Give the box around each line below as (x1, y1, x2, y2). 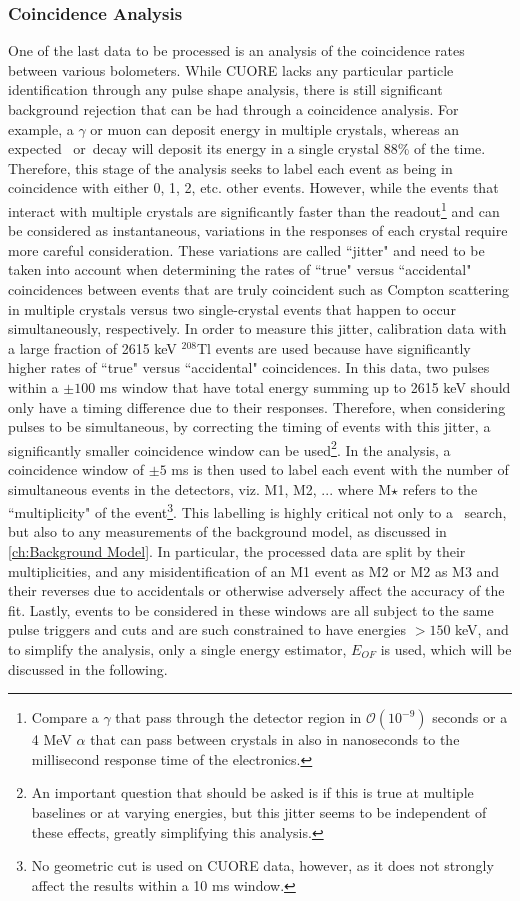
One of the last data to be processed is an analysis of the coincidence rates (8, 40, 465, 61)
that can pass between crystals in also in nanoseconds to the (90, 729, 460, 750)
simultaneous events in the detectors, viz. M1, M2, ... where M (8, 478, 392, 499)
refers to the (402, 478, 478, 499)
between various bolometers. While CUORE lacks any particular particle (8, 59, 454, 80)
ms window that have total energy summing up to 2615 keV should (99, 376, 511, 397)
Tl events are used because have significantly (197, 337, 471, 358)
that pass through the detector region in (115, 707, 362, 728)
